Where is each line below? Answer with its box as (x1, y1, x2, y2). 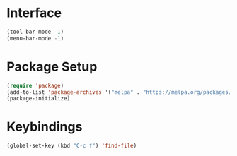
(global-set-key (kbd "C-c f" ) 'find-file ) (6, 143, 137, 150)
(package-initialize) (6, 95, 71, 102)
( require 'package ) (6, 82, 64, 89)
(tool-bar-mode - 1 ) (6, 28, 64, 35)
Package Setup (6, 59, 98, 75)
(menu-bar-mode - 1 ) (6, 35, 64, 42)
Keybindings (6, 119, 83, 135)
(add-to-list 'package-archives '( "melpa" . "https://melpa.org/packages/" (6, 88, 235, 96)
